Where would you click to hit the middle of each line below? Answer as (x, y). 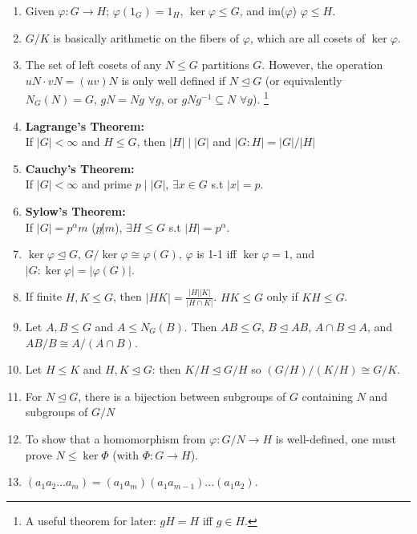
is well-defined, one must (336, 438)
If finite (43, 296)
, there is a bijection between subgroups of (182, 396)
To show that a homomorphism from (115, 438)
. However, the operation (322, 65)
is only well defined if (174, 80)
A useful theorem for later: (91, 520)
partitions (225, 65)
